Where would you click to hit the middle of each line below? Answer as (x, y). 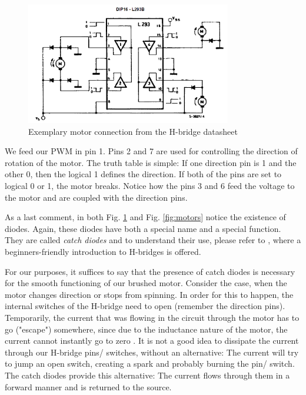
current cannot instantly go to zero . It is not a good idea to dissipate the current (152, 341)
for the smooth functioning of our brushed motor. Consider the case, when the (146, 283)
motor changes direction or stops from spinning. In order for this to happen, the (149, 294)
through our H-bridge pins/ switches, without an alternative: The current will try (152, 352)
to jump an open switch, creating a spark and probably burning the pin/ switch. (150, 364)
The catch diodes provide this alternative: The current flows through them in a (147, 375)
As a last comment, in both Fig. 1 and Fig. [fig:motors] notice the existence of (145, 217)
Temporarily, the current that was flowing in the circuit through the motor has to (152, 317)
